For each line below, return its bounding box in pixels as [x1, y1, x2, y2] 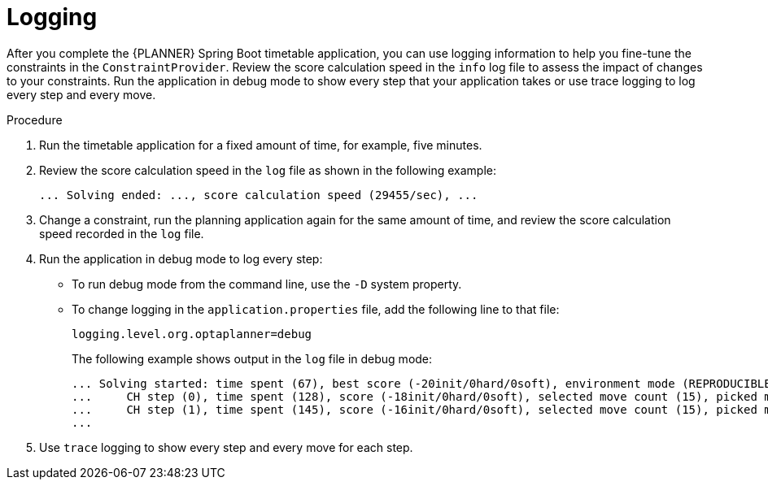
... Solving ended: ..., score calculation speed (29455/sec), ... [39, 188, 478, 202]
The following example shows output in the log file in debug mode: [72, 351, 433, 366]
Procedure [7, 112, 63, 127]
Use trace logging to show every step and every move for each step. [39, 440, 413, 454]
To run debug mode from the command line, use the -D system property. [72, 276, 462, 291]
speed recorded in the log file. [39, 226, 204, 241]
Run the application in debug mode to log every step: [39, 251, 323, 266]
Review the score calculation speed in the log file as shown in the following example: [39, 163, 497, 177]
